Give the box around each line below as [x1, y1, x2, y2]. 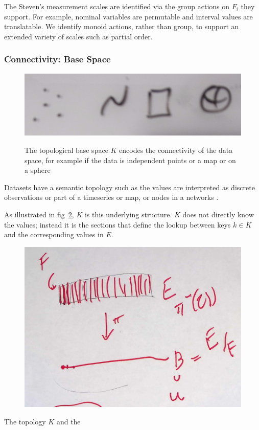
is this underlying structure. [84, 209, 172, 219]
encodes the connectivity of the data [119, 145, 233, 155]
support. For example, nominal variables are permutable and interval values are [4, 11, 253, 21]
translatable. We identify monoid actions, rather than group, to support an [4, 21, 239, 32]
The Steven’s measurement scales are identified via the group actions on [4, 1, 230, 11]
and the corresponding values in [4, 229, 104, 240]
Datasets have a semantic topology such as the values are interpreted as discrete [4, 182, 255, 192]
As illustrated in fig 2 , [4, 209, 74, 219]
